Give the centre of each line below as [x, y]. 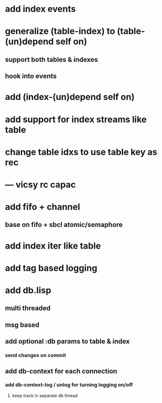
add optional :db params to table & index [67, 341]
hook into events [31, 76]
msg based [22, 325]
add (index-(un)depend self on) [70, 97]
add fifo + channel [43, 207]
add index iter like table [53, 246]
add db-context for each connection [61, 371]
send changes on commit [36, 355]
